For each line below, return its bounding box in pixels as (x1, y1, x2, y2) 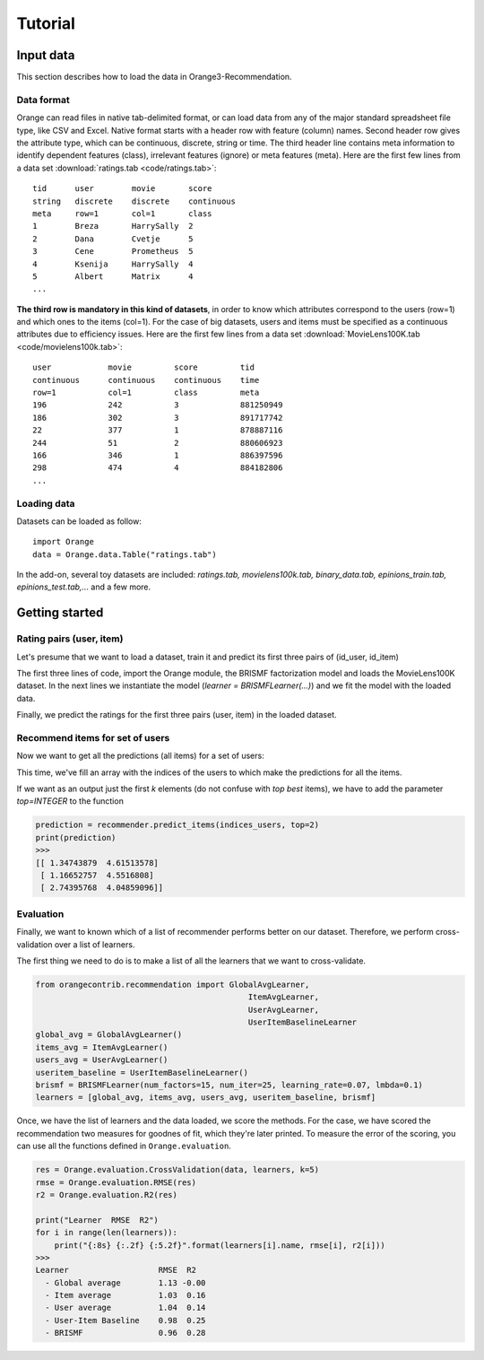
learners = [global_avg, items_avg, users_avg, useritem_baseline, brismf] (35, 1093, 376, 1103)
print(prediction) (35, 833, 117, 842)
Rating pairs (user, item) (16, 632, 124, 645)
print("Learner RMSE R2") (35, 1215, 159, 1225)
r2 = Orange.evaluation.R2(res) (35, 1190, 178, 1199)
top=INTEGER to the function (16, 796, 125, 806)
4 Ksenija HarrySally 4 (32, 258, 194, 269)
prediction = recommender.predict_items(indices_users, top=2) (35, 820, 320, 830)
